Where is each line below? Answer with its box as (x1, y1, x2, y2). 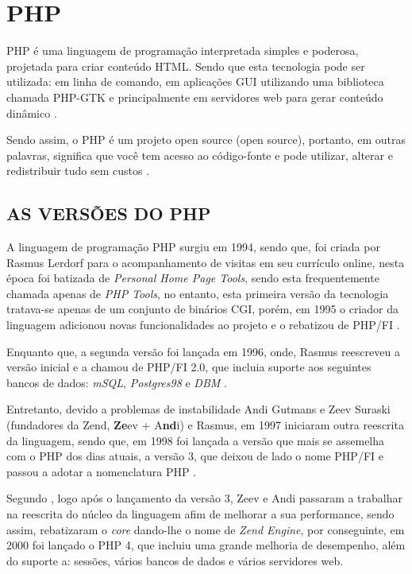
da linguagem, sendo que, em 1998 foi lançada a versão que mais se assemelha (6, 432, 385, 448)
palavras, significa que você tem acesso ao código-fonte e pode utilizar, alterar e (6, 146, 393, 163)
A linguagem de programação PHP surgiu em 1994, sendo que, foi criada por (6, 239, 380, 255)
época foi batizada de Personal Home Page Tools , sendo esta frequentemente (6, 270, 379, 286)
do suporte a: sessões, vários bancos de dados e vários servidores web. (6, 552, 344, 568)
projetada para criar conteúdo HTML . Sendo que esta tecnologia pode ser (6, 57, 365, 74)
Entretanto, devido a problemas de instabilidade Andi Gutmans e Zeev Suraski (6, 401, 391, 417)
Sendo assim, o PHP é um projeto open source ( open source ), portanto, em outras (6, 131, 406, 148)
